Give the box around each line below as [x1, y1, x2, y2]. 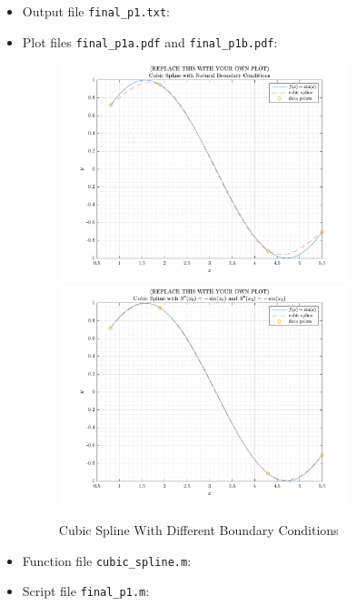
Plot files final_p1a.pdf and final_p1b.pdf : [22, 32, 278, 51]
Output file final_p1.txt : [22, 2, 170, 20]
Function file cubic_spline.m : [22, 550, 192, 570]
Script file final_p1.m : [22, 581, 150, 601]
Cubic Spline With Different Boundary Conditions [58, 520, 339, 540]
